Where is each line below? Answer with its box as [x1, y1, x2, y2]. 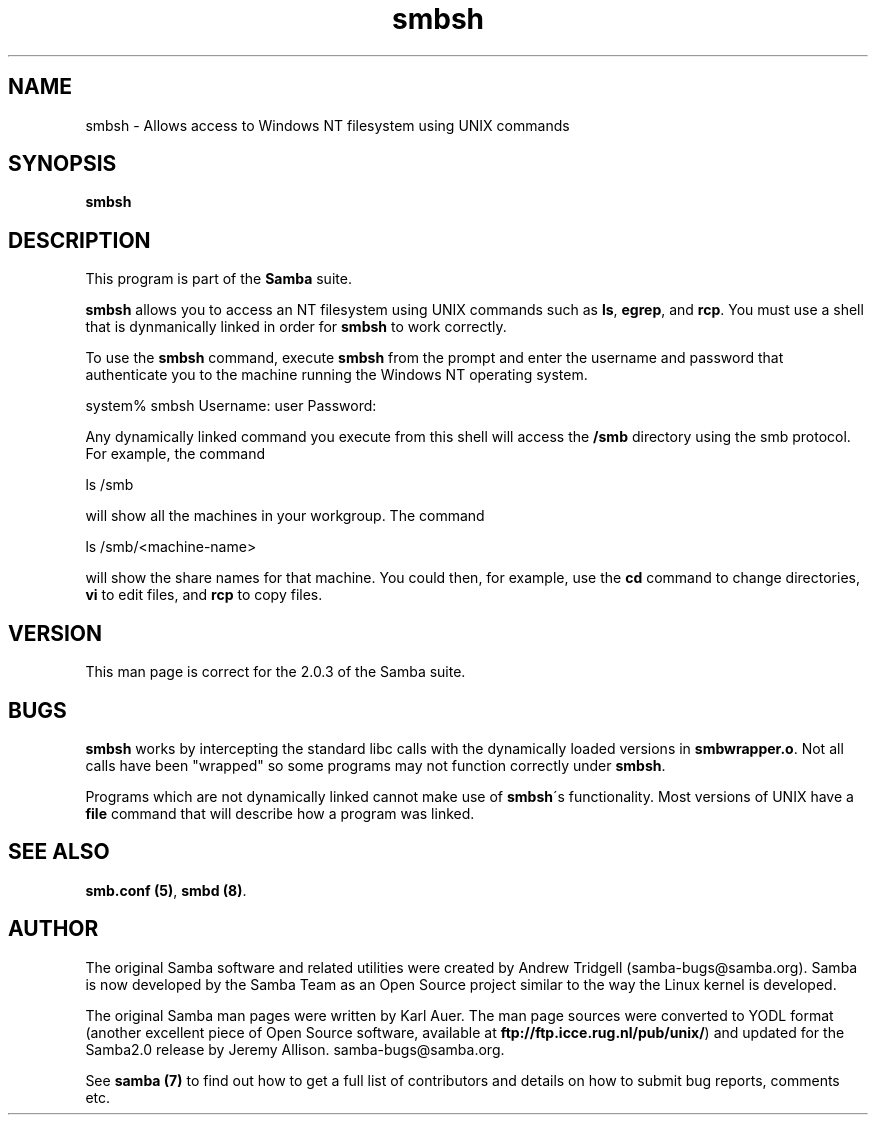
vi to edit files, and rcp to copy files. [85, 586, 323, 604]
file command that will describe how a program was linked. [85, 804, 475, 822]
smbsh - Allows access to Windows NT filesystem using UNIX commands [85, 116, 570, 134]
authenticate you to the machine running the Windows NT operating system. [85, 366, 588, 384]
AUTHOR [8, 916, 99, 942]
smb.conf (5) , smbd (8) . [85, 881, 247, 899]
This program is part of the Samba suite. [85, 270, 352, 288]
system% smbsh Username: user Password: [85, 397, 377, 415]
